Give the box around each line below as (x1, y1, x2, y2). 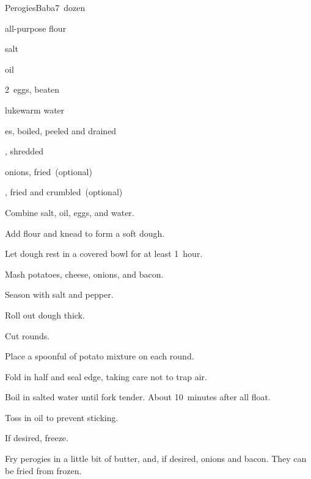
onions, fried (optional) (5, 165, 92, 178)
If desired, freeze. (5, 431, 68, 444)
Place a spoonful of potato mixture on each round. (5, 350, 194, 362)
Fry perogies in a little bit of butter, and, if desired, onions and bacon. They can (5, 452, 307, 465)
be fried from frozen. (5, 464, 82, 477)
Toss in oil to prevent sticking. (5, 411, 119, 423)
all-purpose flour (5, 21, 67, 34)
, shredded (5, 145, 44, 157)
